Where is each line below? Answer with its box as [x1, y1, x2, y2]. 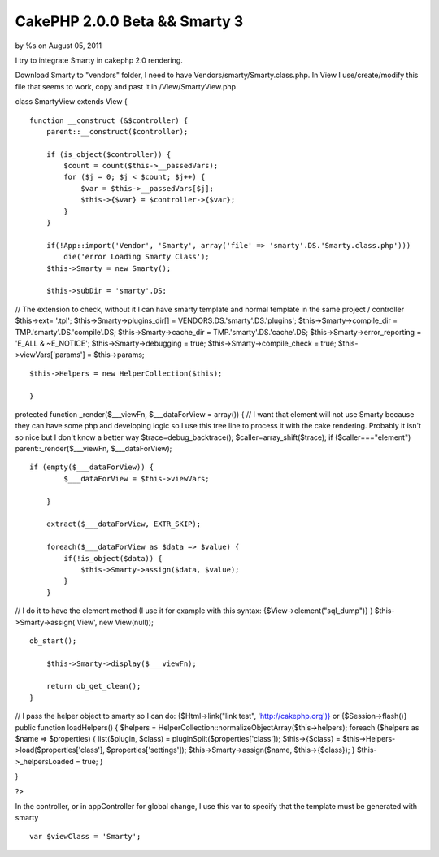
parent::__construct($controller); [46, 127, 189, 136]
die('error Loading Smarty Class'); [63, 252, 211, 262]
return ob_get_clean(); [46, 681, 141, 691]
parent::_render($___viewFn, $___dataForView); [15, 444, 172, 454]
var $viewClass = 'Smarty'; [29, 832, 141, 841]
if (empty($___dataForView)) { [29, 463, 154, 472]
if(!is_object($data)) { [63, 554, 163, 563]
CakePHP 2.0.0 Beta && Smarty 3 [15, 12, 244, 30]
